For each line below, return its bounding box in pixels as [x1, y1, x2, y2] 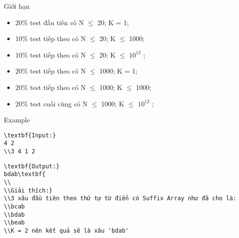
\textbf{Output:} [4, 163, 60, 170]
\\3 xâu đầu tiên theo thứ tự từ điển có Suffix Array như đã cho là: [4, 195, 237, 202]
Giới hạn [4, 1, 30, 11]
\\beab [4, 219, 25, 226]
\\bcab [4, 203, 25, 210]
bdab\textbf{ [4, 171, 46, 178]
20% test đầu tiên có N [15, 17, 84, 27]
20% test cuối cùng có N [15, 98, 88, 108]
